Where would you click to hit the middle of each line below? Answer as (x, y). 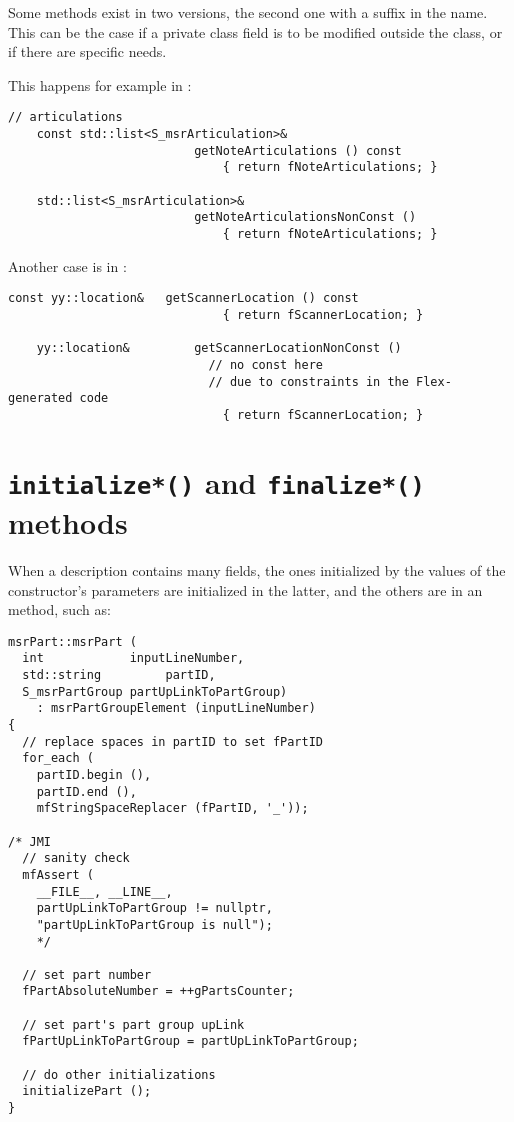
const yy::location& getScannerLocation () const (183, 298)
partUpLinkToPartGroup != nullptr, (154, 908)
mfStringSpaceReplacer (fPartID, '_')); (172, 808)
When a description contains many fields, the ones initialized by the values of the (257, 569)
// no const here (265, 364)
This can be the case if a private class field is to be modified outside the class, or (255, 31)
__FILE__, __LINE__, (104, 891)
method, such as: (59, 609)
